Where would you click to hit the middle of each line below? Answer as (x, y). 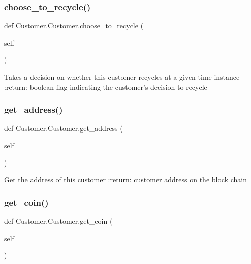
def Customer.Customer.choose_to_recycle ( (74, 26)
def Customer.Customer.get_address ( (64, 128)
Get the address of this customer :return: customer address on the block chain (126, 179)
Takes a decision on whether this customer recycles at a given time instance (122, 77)
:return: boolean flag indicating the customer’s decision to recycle (106, 87)
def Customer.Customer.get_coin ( (58, 221)
